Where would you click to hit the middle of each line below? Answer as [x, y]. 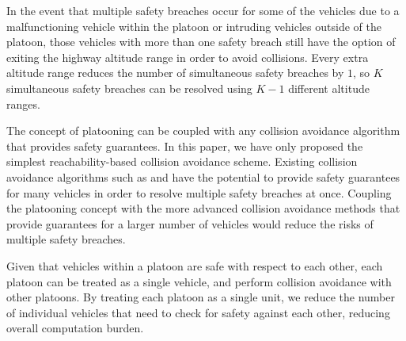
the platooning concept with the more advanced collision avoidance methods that [203, 208]
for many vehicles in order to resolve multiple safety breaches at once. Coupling [199, 192]
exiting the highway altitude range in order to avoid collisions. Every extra [188, 57]
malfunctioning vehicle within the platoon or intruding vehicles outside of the [194, 26]
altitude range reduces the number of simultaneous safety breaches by [175, 73]
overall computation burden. [75, 328]
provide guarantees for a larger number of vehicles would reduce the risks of [190, 223]
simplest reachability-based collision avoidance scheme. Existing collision [182, 161]
